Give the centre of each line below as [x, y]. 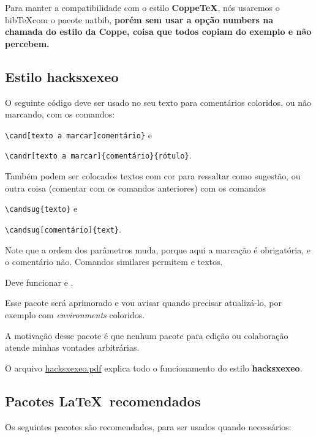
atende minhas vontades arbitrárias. [72, 347]
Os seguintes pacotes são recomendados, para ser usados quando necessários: [148, 426]
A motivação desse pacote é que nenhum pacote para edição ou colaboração [147, 335]
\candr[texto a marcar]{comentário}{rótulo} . [98, 155]
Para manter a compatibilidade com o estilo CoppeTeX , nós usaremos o [142, 7]
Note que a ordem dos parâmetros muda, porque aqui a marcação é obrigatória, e [158, 249]
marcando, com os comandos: [60, 114]
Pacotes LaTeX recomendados [103, 401]
